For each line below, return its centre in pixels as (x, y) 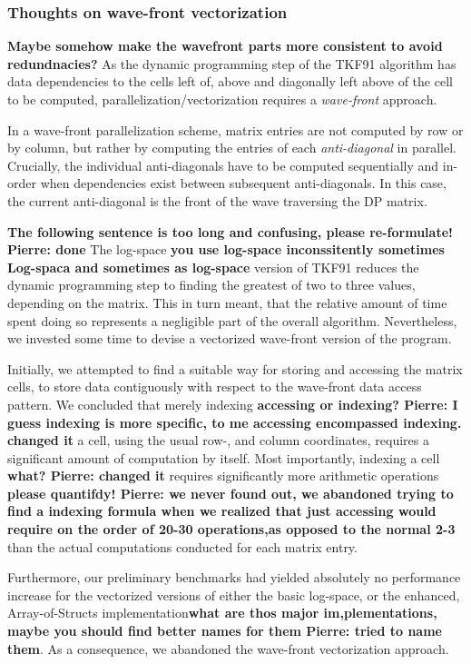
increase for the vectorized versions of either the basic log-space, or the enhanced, (234, 595)
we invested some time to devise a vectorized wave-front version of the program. (230, 338)
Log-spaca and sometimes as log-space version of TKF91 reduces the (213, 267)
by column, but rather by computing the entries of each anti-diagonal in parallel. (232, 148)
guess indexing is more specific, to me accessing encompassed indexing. (235, 422)
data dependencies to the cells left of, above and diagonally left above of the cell (230, 81)
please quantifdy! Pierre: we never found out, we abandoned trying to (231, 493)
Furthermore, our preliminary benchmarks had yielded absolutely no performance (234, 577)
